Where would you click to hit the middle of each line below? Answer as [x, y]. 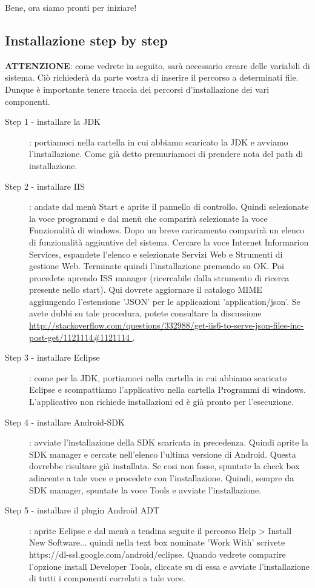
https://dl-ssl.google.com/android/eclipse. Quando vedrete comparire [157, 554]
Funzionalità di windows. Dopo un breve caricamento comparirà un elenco [167, 230]
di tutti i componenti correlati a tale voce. [107, 578]
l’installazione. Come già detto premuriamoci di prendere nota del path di [166, 154]
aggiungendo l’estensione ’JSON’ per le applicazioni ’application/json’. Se [165, 301]
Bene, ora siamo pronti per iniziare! [71, 7]
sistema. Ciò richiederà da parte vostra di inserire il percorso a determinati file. [152, 77]
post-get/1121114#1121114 [80, 337]
